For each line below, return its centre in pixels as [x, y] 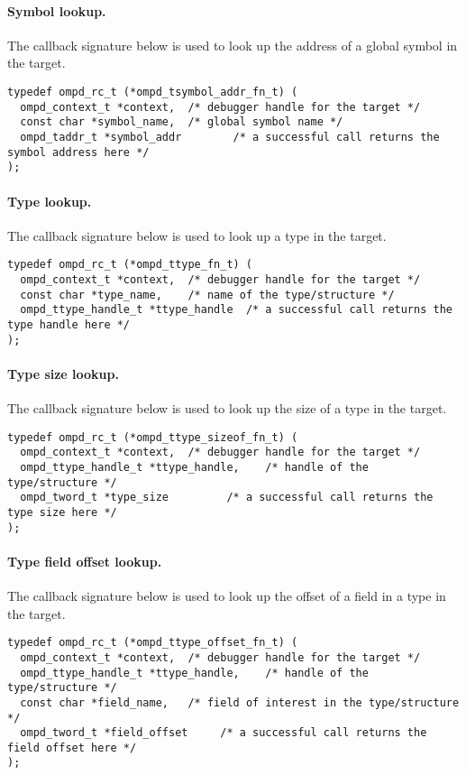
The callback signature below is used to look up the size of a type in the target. [227, 408]
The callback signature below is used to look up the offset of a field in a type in [227, 596]
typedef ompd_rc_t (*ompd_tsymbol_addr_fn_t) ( [153, 92]
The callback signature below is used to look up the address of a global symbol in [233, 45]
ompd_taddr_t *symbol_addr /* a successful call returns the [230, 137]
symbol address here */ [78, 152]
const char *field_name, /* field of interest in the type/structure [240, 702]
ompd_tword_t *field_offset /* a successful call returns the [224, 733]
